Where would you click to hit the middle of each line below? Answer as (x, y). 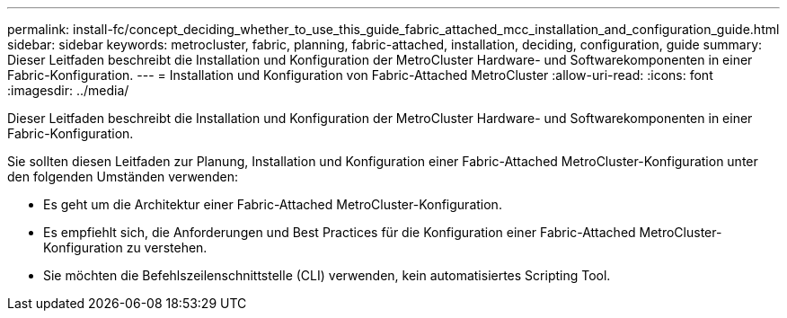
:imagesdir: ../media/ (68, 90)
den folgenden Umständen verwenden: (123, 177)
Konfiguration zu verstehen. (125, 247)
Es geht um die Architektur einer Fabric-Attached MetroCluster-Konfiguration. (273, 204)
